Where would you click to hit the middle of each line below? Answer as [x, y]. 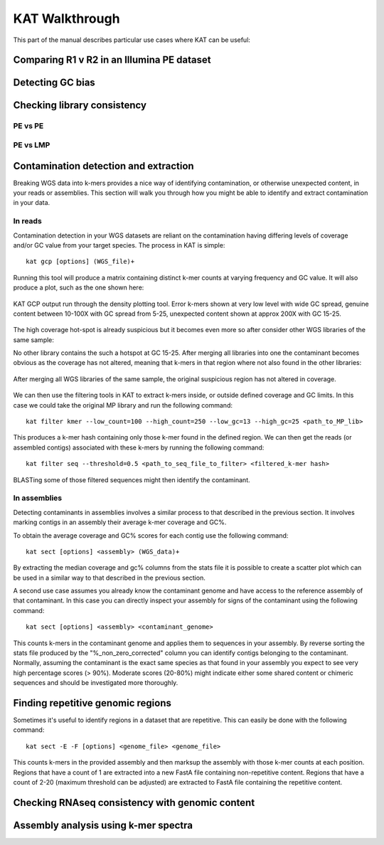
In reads [27, 221]
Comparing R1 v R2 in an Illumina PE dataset [112, 60]
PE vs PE [28, 126]
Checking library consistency [80, 106]
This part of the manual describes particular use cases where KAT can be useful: [132, 40]
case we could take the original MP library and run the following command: [123, 405]
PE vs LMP [32, 144]
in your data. [32, 203]
